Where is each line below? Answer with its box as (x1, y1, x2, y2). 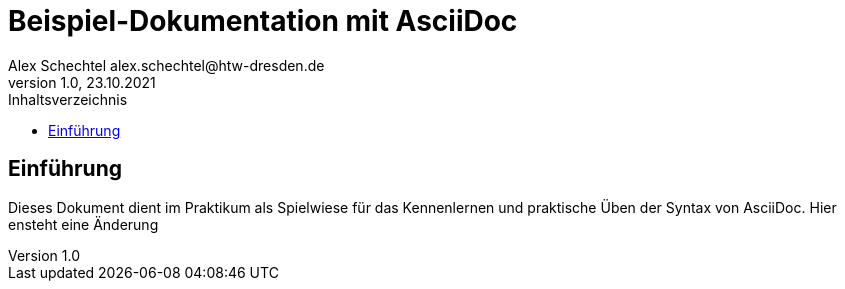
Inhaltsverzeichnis (8, 90, 128, 108)
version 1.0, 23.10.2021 (8, 73, 156, 91)
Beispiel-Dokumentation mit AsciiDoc (8, 4, 518, 38)
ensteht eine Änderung (8, 215, 159, 233)
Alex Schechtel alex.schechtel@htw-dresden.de (8, 56, 325, 74)
